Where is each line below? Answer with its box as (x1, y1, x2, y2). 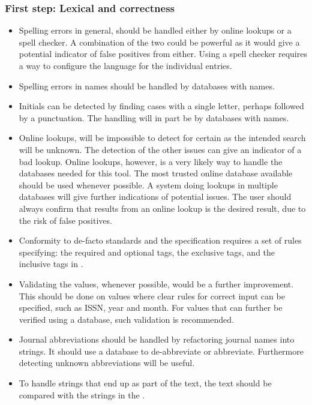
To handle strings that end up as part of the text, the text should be (19, 377, 272, 389)
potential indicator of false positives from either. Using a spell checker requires (19, 47, 307, 60)
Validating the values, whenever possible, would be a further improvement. (19, 277, 294, 290)
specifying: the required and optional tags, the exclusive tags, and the (19, 245, 275, 258)
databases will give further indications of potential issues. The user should (19, 190, 292, 203)
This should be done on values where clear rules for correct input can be (19, 289, 285, 302)
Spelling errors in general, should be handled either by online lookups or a (19, 24, 292, 37)
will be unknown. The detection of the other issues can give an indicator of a (19, 143, 302, 155)
